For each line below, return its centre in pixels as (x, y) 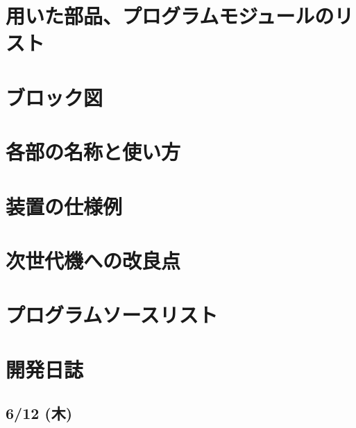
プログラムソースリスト (112, 315)
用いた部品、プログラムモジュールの (170, 16)
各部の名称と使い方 (93, 152)
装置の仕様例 (64, 206)
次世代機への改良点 (93, 260)
